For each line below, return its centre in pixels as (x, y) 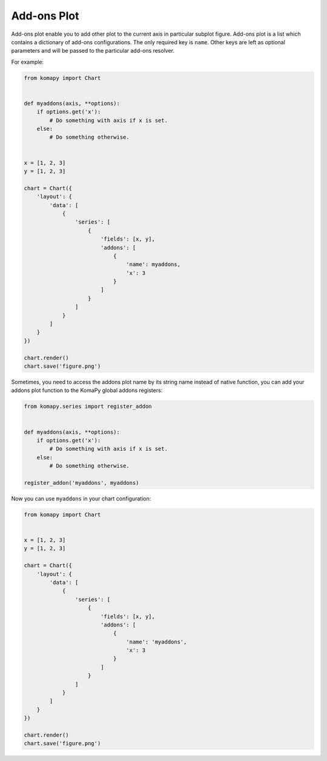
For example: (28, 62)
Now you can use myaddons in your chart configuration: (81, 498)
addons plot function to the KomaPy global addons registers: (87, 390)
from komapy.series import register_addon (88, 407)
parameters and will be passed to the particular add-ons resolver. (93, 51)
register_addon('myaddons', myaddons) (81, 483)
